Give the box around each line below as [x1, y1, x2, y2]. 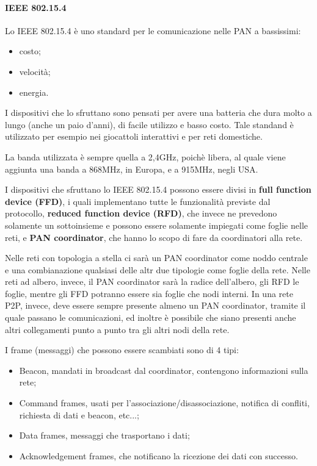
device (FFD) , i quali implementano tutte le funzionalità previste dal [5, 195, 271, 207]
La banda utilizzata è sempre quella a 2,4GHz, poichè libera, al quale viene [5, 150, 286, 163]
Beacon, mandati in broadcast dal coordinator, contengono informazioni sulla [19, 364, 308, 376]
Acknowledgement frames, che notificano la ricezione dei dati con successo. [19, 449, 298, 462]
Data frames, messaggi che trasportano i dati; [19, 429, 190, 442]
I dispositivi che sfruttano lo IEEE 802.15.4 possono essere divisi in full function [5, 183, 312, 196]
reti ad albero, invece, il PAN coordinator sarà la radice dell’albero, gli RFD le [5, 275, 299, 288]
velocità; [19, 65, 51, 77]
